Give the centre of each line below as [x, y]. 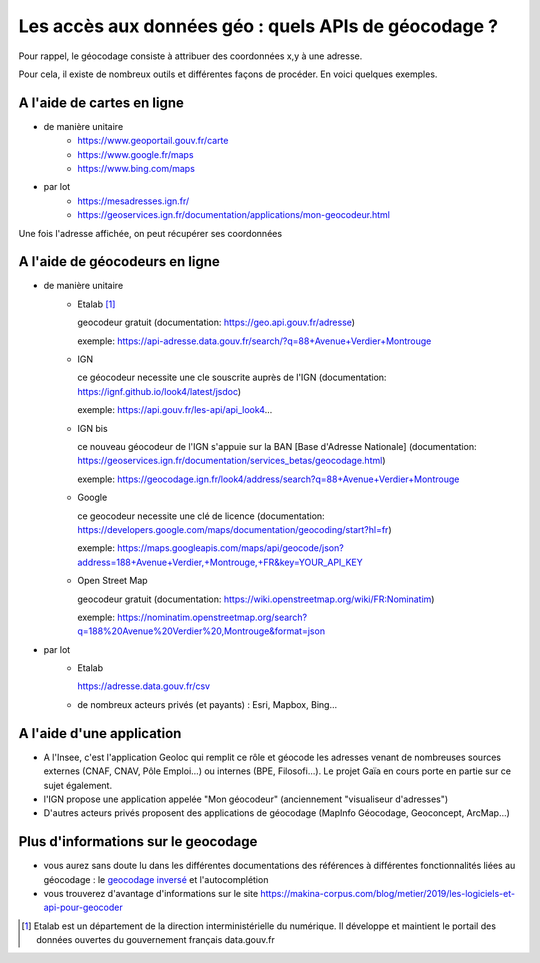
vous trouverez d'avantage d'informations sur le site [151, 894]
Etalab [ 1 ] [96, 304]
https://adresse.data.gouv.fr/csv [143, 686]
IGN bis [93, 428]
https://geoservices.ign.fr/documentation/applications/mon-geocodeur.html [233, 215]
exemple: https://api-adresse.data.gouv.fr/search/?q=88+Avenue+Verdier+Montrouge [254, 341]
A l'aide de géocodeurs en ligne [119, 261]
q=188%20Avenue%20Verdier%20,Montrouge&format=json [201, 631]
